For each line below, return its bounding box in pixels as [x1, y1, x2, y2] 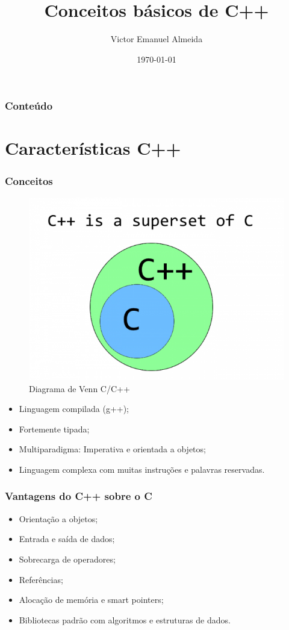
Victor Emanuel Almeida [110, 33, 203, 45]
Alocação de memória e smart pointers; [19, 593, 164, 606]
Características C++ [5, 136, 181, 160]
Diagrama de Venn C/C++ [29, 382, 130, 395]
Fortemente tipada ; [19, 422, 90, 435]
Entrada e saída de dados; [19, 532, 115, 545]
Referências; [19, 573, 63, 585]
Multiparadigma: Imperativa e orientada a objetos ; [19, 443, 206, 455]
